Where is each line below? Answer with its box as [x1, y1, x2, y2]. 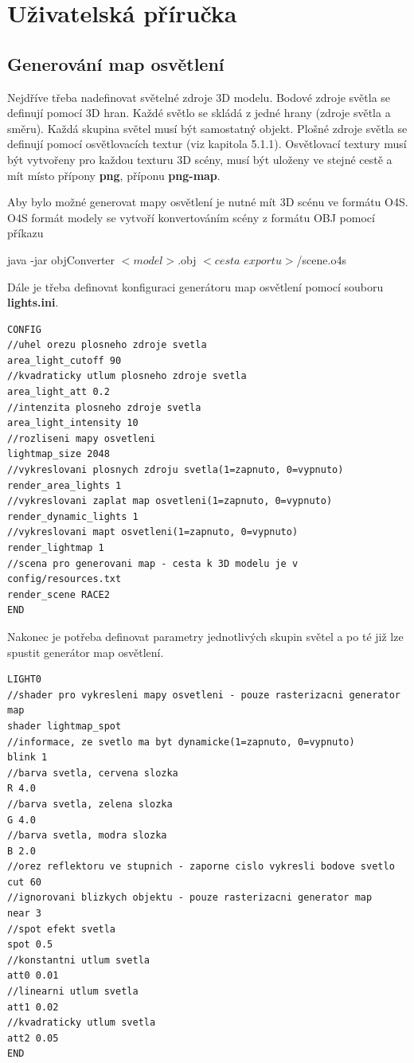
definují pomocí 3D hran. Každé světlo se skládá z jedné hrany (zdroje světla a [7, 104, 391, 121]
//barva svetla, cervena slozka [7, 767, 178, 779]
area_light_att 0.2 [7, 386, 110, 398]
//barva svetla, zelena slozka [7, 798, 173, 810]
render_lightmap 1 [7, 542, 104, 554]
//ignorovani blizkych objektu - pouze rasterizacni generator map [7, 892, 373, 904]
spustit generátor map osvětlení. [7, 643, 164, 660]
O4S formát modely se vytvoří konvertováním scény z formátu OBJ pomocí [7, 209, 375, 225]
